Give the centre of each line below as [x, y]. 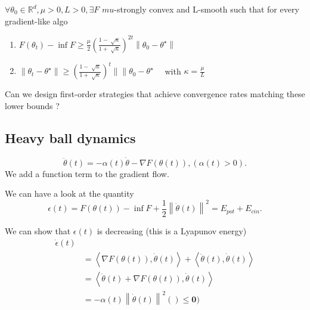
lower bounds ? [32, 105]
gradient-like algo [36, 21]
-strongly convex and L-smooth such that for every [207, 9]
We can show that [38, 231]
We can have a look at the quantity [69, 193]
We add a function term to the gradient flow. [87, 173]
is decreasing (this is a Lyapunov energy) [172, 231]
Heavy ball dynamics [70, 137]
